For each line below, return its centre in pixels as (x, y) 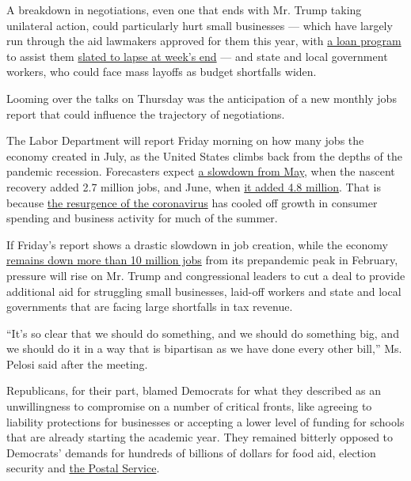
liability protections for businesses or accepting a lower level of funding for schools (205, 421)
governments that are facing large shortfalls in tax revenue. (150, 307)
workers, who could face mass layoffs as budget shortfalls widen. (162, 72)
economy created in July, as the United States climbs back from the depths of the (204, 155)
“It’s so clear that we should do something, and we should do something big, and (203, 333)
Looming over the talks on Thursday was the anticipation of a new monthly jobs (202, 98)
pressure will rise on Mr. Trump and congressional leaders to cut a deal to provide (206, 275)
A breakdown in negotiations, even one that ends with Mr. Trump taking (184, 9)
